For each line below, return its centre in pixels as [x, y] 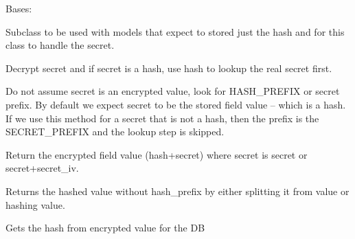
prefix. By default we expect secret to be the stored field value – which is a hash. [176, 104]
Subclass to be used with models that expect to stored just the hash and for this [175, 31]
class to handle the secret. [60, 45]
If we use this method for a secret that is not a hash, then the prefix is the [162, 118]
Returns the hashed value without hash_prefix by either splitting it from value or [177, 191]
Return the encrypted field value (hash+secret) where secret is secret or [157, 154]
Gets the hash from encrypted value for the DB [105, 228]
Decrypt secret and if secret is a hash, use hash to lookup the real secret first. [169, 68]
